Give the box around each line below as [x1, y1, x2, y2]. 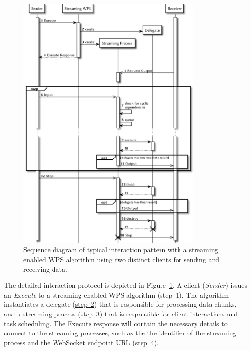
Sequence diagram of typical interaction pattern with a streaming [23, 245, 218, 255]
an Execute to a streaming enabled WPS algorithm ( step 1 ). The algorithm [4, 289, 229, 299]
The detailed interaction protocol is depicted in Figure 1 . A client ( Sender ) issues [4, 280, 248, 290]
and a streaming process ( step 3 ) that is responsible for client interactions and [4, 309, 238, 319]
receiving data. [23, 263, 67, 274]
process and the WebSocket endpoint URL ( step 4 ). [4, 337, 159, 347]
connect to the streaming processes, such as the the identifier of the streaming [4, 328, 236, 338]
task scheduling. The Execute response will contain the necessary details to [4, 318, 228, 328]
